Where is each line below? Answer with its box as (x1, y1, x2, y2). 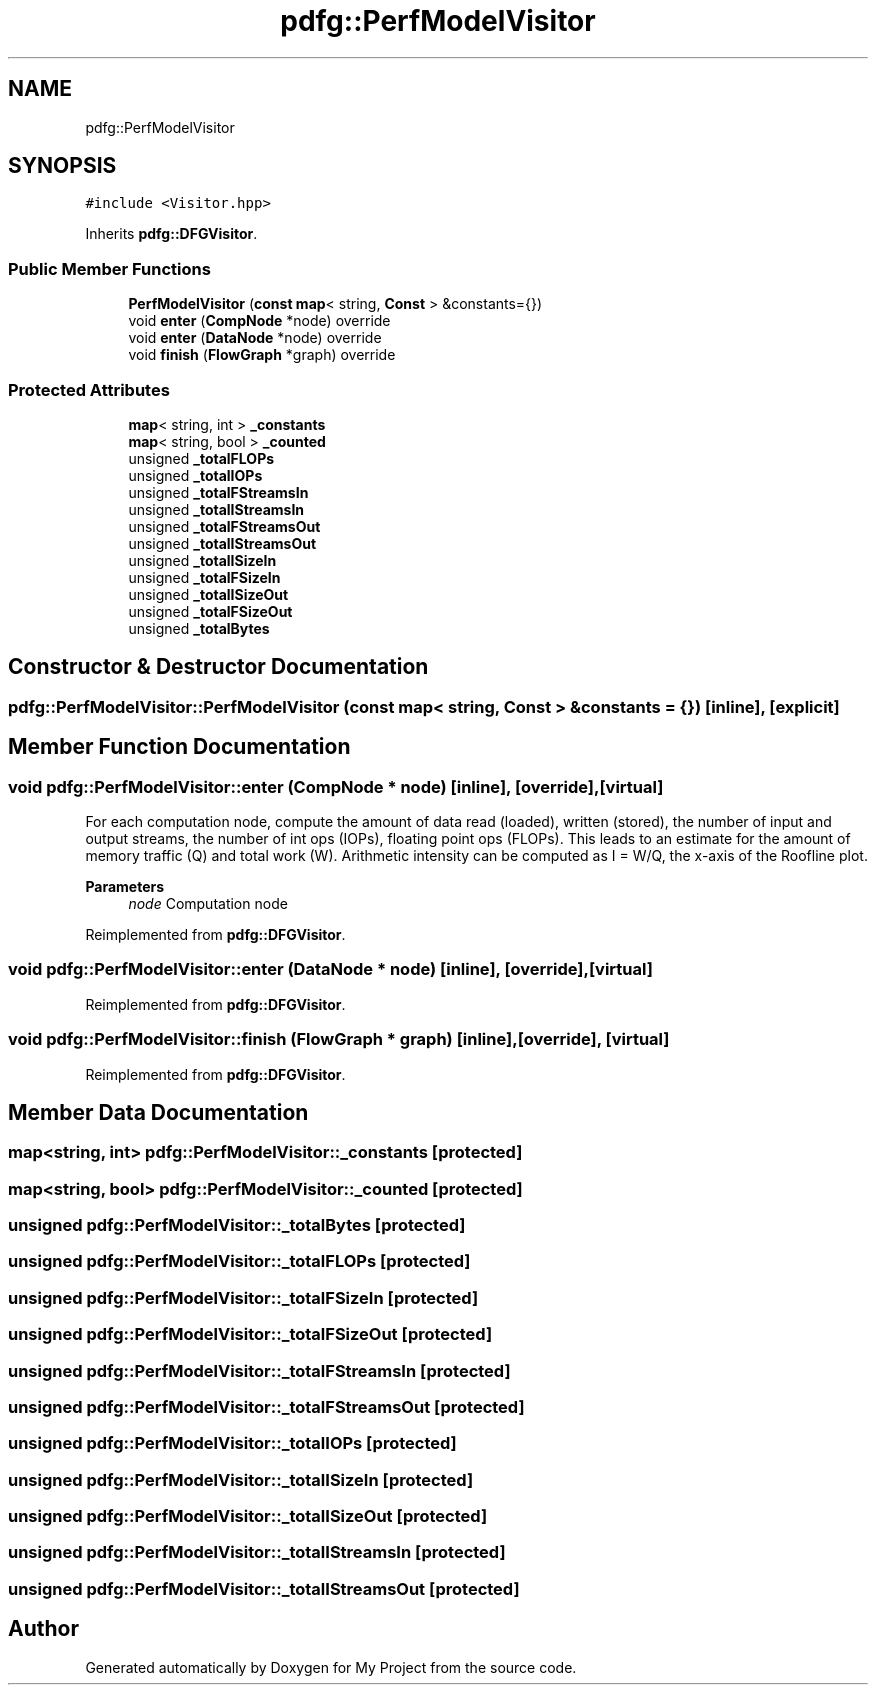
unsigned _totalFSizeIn (128, 568, 281, 586)
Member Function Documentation (8, 734, 351, 760)
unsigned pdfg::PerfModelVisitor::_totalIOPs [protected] (8, 1433, 457, 1454)
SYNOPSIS (8, 153, 117, 179)
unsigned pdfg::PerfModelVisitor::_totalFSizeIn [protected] (8, 1287, 479, 1308)
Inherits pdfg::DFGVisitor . (85, 225, 258, 243)
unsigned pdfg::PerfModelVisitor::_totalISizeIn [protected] (8, 1469, 474, 1490)
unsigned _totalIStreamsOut (128, 534, 317, 552)
